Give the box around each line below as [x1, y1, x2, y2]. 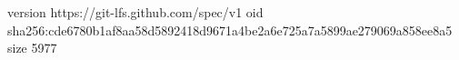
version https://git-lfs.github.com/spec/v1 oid [7, 3, 264, 21]
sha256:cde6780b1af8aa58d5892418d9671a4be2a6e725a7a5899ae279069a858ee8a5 [7, 20, 453, 39]
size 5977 [7, 38, 57, 57]
